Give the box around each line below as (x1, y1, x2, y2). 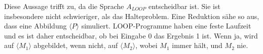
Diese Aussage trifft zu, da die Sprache (4, 1, 124, 11)
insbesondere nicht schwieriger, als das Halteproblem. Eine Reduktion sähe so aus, (4, 10, 259, 21)
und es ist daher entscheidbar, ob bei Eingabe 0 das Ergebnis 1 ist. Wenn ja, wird (4, 30, 258, 40)
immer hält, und (172, 40, 222, 50)
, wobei (135, 40, 158, 50)
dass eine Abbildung (4, 20, 67, 31)
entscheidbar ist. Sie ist (148, 1, 220, 11)
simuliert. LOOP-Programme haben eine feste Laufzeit (81, 20, 251, 31)
